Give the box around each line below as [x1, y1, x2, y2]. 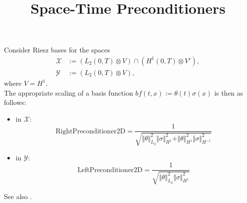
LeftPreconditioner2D [77, 166, 143, 174]
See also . [4, 191, 32, 201]
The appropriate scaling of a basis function [4, 87, 133, 98]
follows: [4, 97, 27, 107]
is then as [214, 87, 244, 98]
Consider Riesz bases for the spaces [4, 45, 110, 55]
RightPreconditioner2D [55, 127, 125, 135]
